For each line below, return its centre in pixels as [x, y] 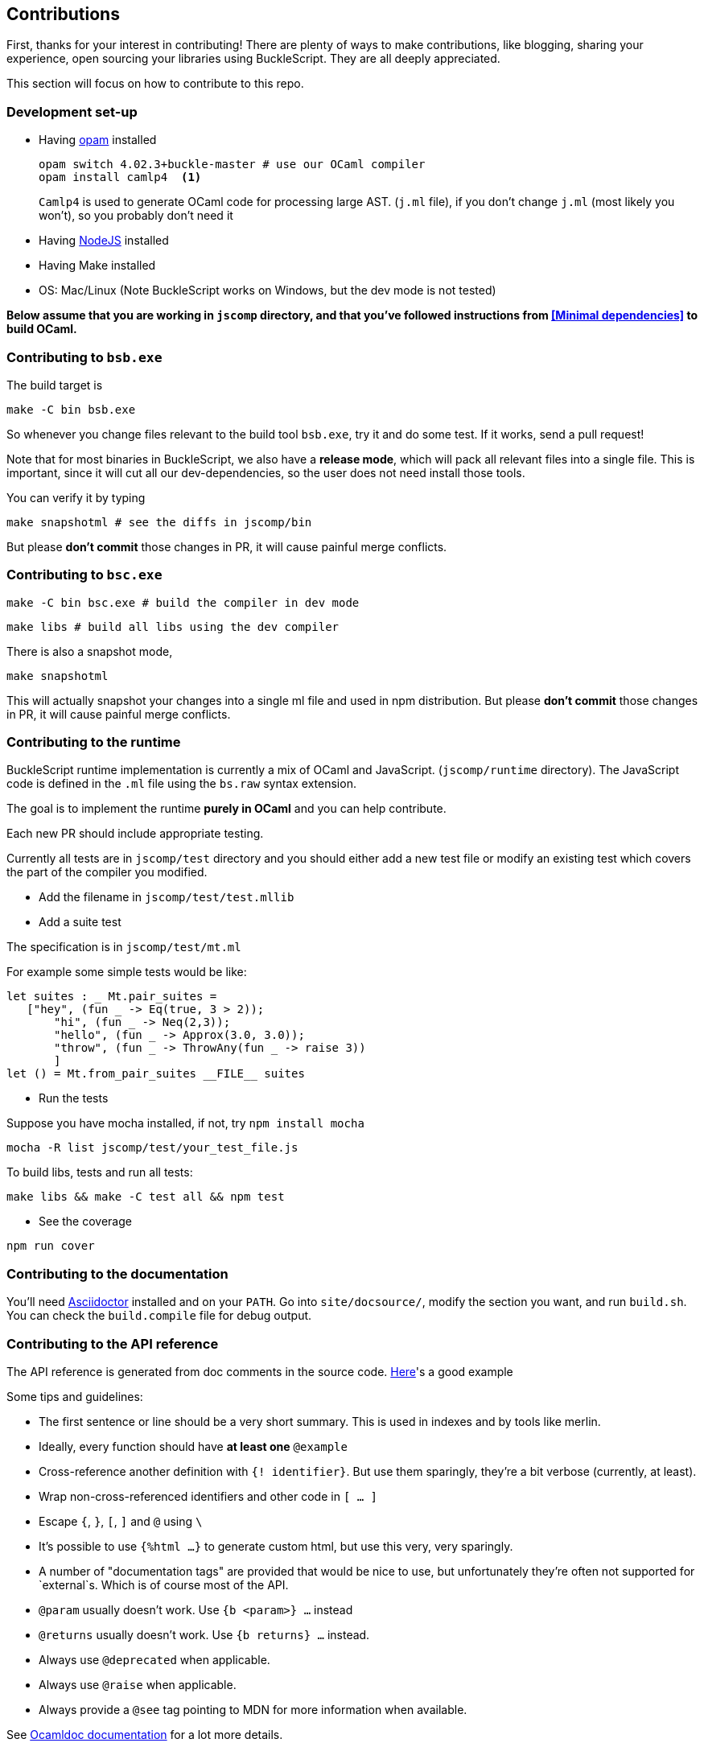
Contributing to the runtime [94, 742]
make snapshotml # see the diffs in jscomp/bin [159, 522]
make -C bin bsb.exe [71, 409]
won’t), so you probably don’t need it [136, 216]
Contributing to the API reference [113, 1343]
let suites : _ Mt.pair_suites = [112, 997]
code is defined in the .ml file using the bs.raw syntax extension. [181, 784]
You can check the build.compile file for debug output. [159, 1316]
